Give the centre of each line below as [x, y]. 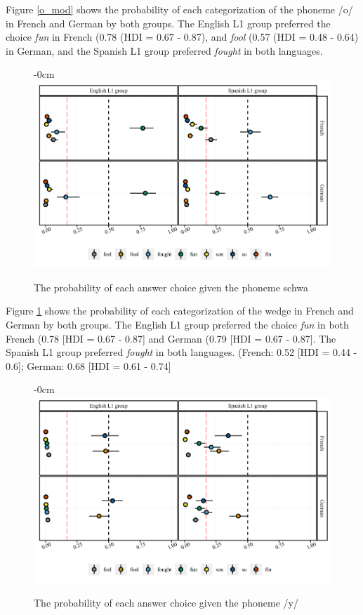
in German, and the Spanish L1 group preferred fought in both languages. [164, 50]
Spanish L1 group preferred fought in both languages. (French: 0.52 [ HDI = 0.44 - [181, 352]
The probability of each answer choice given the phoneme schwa [171, 287]
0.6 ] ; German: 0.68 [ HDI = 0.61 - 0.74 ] [88, 365]
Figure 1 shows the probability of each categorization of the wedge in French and [180, 311]
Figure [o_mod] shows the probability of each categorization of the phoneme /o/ [179, 9]
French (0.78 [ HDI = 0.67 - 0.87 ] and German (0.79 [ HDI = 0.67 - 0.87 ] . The [171, 338]
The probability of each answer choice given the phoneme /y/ [166, 602]
